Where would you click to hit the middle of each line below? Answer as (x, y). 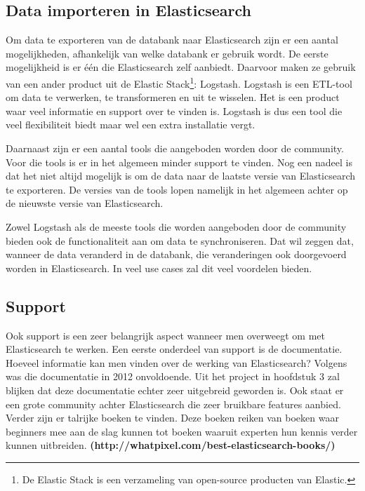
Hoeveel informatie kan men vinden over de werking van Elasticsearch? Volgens (177, 362)
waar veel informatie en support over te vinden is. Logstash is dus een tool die (174, 110)
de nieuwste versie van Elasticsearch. (85, 203)
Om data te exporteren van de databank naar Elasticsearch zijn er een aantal (172, 40)
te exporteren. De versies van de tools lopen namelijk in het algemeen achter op (177, 189)
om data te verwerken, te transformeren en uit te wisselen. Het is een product (173, 97)
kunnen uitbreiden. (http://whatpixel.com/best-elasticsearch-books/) (171, 445)
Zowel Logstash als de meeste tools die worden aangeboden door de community (176, 226)
